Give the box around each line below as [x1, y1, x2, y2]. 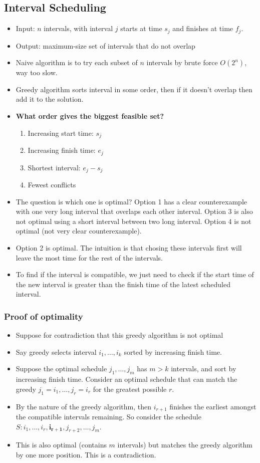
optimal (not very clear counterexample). [16, 225, 142, 236]
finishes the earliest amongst [169, 401, 256, 411]
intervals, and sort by [171, 363, 236, 374]
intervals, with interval [44, 23, 113, 34]
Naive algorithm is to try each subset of [16, 57, 138, 68]
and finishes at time [172, 23, 233, 34]
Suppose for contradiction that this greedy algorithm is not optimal [16, 330, 223, 340]
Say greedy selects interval [16, 346, 97, 357]
